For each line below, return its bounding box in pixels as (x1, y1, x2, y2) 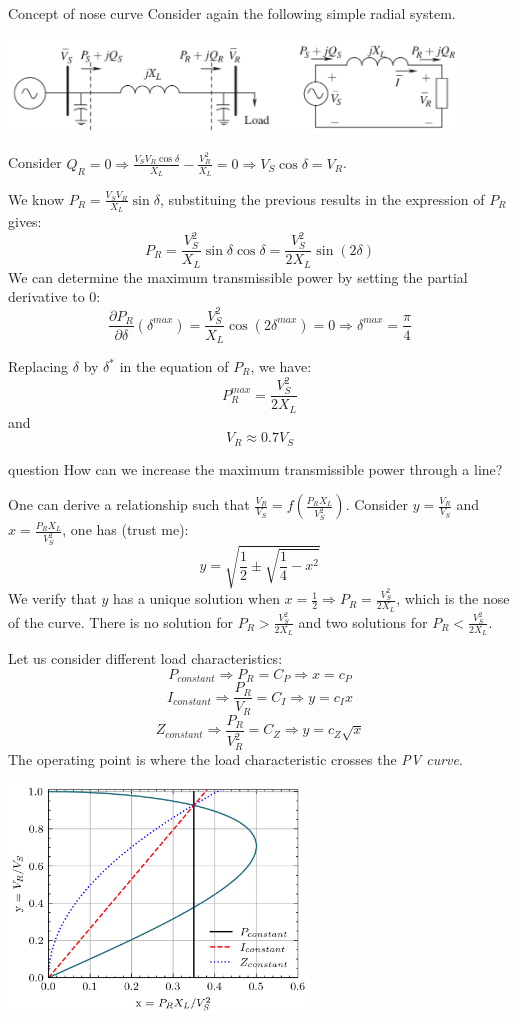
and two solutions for (298, 611, 428, 632)
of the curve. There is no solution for (8, 611, 234, 632)
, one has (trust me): (62, 519, 189, 540)
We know (8, 188, 64, 209)
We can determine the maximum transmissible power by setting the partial (8, 266, 468, 287)
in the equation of (119, 356, 229, 377)
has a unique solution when (112, 588, 280, 609)
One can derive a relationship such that (8, 494, 250, 515)
